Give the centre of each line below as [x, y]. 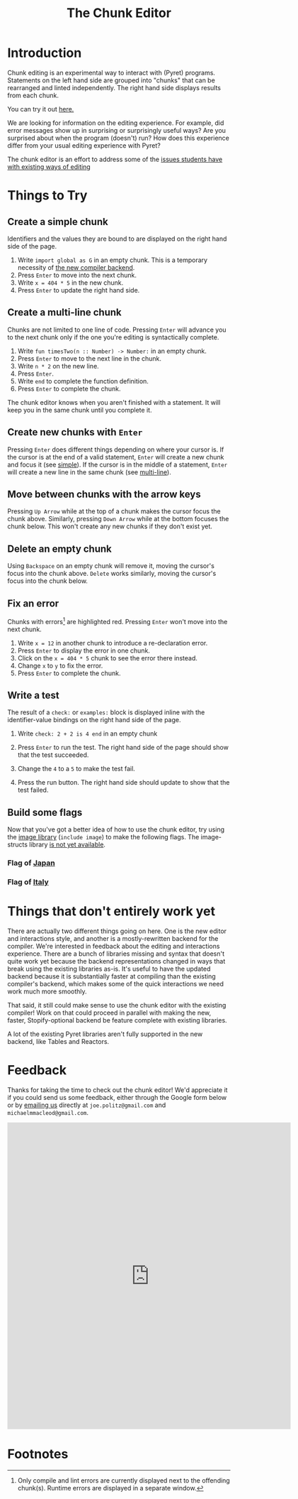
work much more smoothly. [47, 991]
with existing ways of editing [49, 167]
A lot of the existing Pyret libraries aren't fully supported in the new [105, 1034]
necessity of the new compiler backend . [76, 267]
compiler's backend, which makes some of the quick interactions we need [116, 984]
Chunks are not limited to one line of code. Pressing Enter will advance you [117, 329]
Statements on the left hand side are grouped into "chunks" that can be [111, 80]
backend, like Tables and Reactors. [58, 1042]
